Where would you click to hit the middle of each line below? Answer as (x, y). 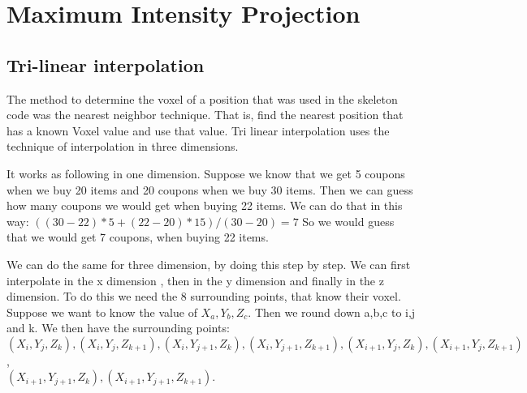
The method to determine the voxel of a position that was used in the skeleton (202, 98)
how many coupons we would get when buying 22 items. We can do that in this (205, 205)
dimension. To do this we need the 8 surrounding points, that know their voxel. (204, 296)
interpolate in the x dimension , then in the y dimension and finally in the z (195, 280)
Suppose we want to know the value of (102, 312)
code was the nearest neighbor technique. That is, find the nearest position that (205, 115)
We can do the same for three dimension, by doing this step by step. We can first (209, 264)
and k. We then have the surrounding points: (118, 328)
